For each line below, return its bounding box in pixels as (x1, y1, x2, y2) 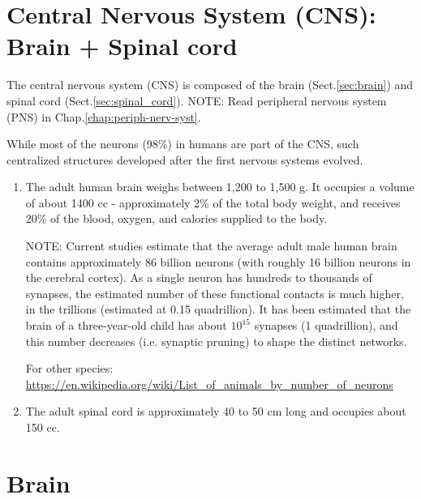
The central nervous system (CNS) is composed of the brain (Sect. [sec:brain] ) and (6, 76, 414, 93)
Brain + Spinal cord (6, 29, 238, 62)
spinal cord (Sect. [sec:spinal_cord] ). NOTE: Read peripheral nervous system (6, 92, 387, 109)
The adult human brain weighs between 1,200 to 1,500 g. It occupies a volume (25, 178, 415, 195)
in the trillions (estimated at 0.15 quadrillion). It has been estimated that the (25, 301, 411, 318)
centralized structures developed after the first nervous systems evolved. (6, 151, 363, 168)
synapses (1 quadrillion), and (254, 317, 398, 334)
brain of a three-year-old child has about (25, 317, 227, 334)
